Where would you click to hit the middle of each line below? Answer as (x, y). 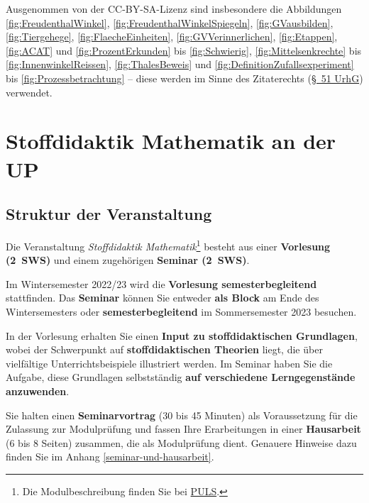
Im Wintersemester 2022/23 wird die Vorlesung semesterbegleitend (161, 283)
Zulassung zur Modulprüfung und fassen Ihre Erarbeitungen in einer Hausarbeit (183, 429)
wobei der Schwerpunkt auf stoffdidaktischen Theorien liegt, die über (164, 349)
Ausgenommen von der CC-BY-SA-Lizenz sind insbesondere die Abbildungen (174, 9)
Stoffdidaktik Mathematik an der (171, 141)
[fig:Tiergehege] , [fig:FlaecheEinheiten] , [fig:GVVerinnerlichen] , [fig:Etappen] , (172, 37)
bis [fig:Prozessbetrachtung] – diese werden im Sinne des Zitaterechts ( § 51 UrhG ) (184, 78)
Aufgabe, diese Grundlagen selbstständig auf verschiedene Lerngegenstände (181, 377)
